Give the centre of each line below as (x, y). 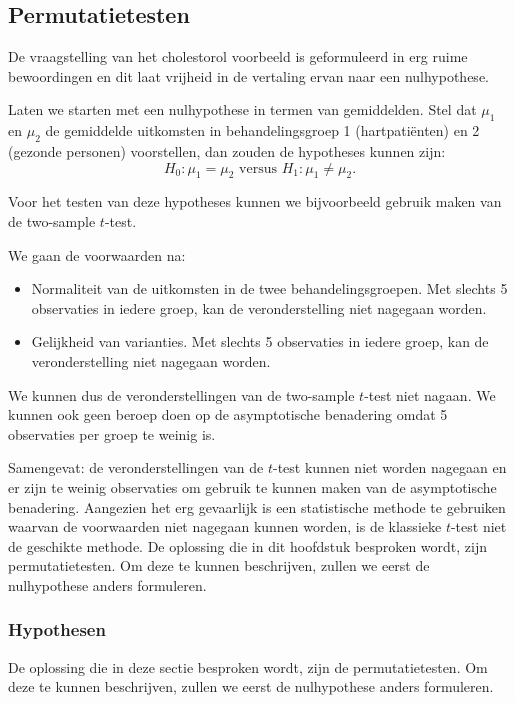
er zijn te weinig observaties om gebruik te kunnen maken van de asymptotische (252, 486)
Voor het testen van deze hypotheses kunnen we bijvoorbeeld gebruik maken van (255, 201)
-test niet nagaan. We (430, 394)
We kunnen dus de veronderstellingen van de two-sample (181, 394)
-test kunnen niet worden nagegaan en (390, 467)
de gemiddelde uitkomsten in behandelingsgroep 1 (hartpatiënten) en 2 (262, 130)
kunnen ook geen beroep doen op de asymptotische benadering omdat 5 (228, 414)
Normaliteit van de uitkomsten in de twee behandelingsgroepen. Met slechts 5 (269, 288)
